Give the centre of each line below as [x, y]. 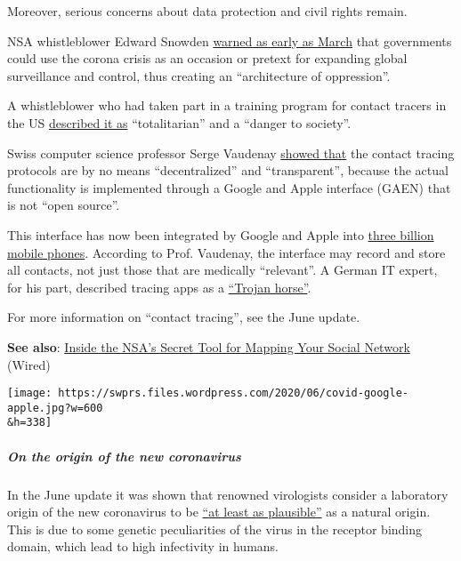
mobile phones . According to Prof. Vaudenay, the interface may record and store [226, 252]
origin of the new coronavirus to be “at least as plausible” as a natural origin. [219, 512]
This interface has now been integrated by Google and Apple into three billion [221, 234]
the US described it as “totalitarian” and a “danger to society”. [179, 122]
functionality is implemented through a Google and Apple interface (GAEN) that [229, 187]
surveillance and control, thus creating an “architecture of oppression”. [199, 75]
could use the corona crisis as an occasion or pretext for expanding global [207, 58]
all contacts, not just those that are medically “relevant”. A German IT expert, [222, 270]
